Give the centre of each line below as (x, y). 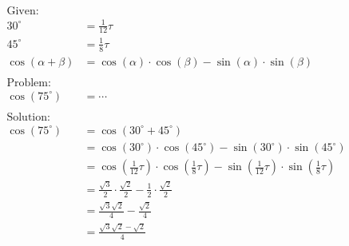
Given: (23, 12)
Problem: (29, 83)
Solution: (28, 117)
